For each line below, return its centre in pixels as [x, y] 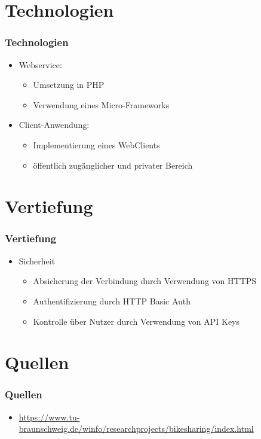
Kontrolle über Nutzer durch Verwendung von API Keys [136, 321]
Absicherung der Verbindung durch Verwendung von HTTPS [145, 281]
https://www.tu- [49, 417]
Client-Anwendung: [54, 125]
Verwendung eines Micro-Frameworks [101, 104]
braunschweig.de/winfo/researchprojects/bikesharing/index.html [136, 429]
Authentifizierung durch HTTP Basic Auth [112, 301]
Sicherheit [37, 260]
